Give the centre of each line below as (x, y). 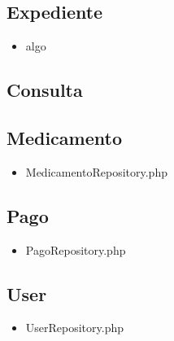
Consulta (45, 90)
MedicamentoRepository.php (96, 171)
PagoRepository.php (76, 249)
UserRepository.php (75, 328)
